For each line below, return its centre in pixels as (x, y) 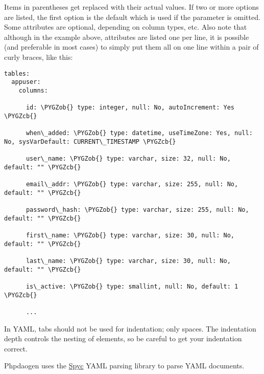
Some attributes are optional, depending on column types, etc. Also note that (126, 27)
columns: (33, 90)
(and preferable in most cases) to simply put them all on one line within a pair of (131, 47)
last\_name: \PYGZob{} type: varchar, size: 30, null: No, (128, 261)
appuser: (26, 82)
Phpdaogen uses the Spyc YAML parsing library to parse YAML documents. (124, 366)
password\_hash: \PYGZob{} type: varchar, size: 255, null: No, (137, 210)
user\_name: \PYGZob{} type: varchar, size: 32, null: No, (128, 159)
